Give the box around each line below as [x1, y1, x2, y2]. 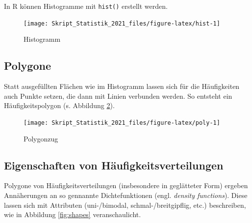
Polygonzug [24, 133, 58, 143]
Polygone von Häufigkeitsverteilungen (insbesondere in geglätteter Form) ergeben [4, 180, 248, 191]
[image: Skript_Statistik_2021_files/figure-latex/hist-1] [24, 20, 220, 27]
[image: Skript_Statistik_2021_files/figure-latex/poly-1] [24, 119, 220, 126]
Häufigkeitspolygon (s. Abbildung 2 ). [4, 100, 115, 111]
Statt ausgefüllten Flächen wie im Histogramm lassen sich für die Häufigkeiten [4, 81, 240, 91]
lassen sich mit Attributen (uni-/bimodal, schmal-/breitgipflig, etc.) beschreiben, [4, 199, 246, 210]
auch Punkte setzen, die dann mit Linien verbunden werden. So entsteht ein [4, 90, 232, 101]
